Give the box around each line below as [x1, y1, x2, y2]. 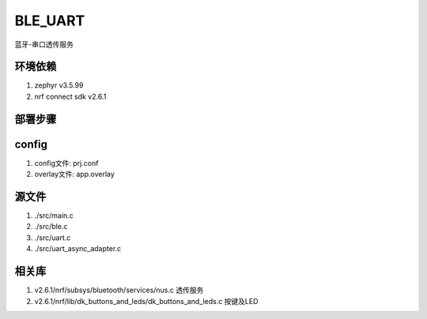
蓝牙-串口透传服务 [14, 39, 74, 49]
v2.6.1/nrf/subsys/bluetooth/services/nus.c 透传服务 [34, 285, 204, 295]
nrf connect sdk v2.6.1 [34, 92, 107, 101]
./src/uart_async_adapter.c [34, 244, 122, 253]
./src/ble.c [34, 222, 68, 231]
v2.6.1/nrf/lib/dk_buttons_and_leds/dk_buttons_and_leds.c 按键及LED [34, 296, 259, 306]
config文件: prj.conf [34, 158, 99, 167]
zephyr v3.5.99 [34, 81, 84, 90]
